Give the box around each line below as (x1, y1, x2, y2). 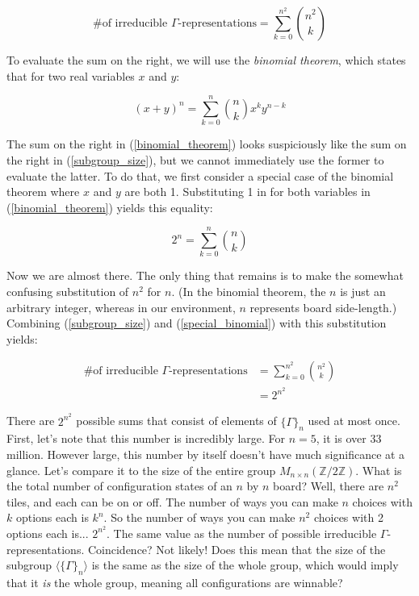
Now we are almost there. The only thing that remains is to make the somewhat (6, 267, 404, 284)
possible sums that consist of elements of (76, 412, 277, 429)
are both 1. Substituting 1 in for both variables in (124, 183, 371, 200)
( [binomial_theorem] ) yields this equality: (6, 198, 213, 215)
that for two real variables (6, 67, 135, 84)
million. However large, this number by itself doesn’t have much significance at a (6, 445, 405, 462)
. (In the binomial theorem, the (171, 283, 326, 299)
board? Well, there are (273, 477, 384, 494)
